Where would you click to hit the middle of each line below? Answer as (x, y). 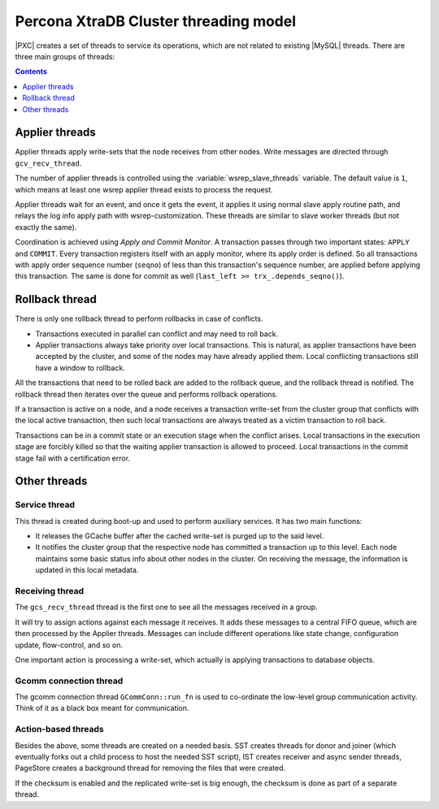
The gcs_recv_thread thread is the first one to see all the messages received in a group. (166, 607)
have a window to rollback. (80, 368)
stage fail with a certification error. (72, 458)
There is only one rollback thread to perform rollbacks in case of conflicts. (139, 319)
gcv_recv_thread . (48, 163)
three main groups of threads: (65, 56)
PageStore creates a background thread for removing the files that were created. (150, 768)
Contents (31, 71)
